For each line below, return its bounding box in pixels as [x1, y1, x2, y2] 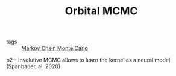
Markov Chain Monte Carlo [21, 45, 89, 52]
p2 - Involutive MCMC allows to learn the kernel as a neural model [6, 56, 171, 64]
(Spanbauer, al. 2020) [6, 63, 61, 70]
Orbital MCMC [64, 4, 138, 18]
